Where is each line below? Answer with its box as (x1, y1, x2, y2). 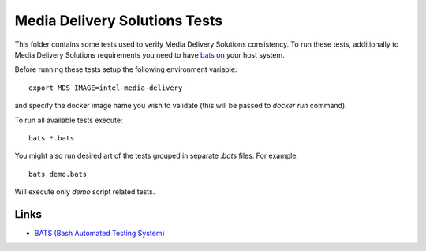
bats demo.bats (28, 170, 88, 178)
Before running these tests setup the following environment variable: (14, 65, 237, 74)
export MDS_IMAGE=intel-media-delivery (28, 83, 183, 92)
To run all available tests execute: (14, 115, 123, 125)
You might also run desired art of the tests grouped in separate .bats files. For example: (14, 151, 299, 161)
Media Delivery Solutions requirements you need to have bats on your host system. (14, 50, 286, 59)
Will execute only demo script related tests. (14, 187, 155, 197)
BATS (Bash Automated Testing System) (34, 228, 165, 238)
